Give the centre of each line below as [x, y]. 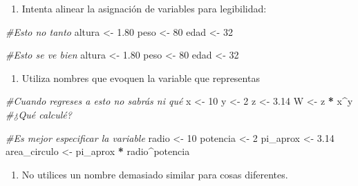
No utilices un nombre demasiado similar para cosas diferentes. [155, 174]
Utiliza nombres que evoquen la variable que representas [141, 77]
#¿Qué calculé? [39, 114]
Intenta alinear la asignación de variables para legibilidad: [144, 8]
